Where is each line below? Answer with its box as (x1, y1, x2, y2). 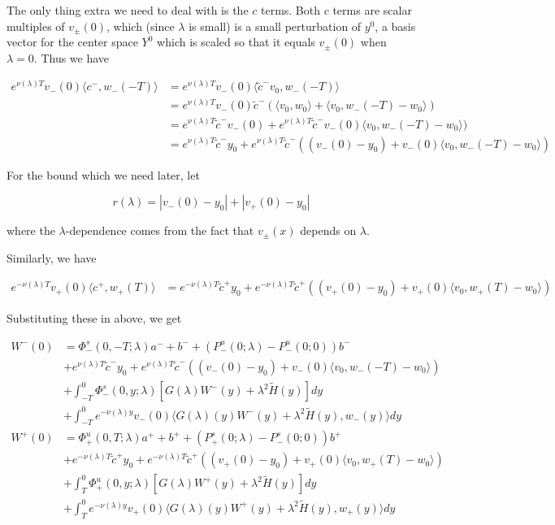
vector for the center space (7, 33, 138, 50)
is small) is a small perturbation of (189, 17, 362, 34)
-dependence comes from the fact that (65, 222, 254, 239)
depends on (300, 222, 357, 239)
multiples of (7, 17, 65, 34)
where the (7, 222, 55, 239)
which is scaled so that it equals (157, 33, 315, 50)
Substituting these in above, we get (7, 310, 182, 327)
